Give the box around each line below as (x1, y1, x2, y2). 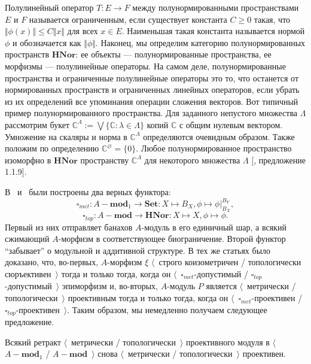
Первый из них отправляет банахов (5, 220, 133, 233)
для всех (67, 25, 98, 37)
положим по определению (5, 142, 99, 154)
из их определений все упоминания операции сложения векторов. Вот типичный (5, 95, 298, 107)
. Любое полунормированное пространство (136, 142, 292, 154)
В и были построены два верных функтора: (5, 185, 171, 198)
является (206, 280, 237, 292)
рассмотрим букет (5, 118, 69, 131)
